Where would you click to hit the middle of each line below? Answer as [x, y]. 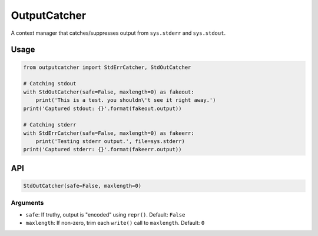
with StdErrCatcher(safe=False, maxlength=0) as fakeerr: [109, 133]
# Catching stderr [50, 125]
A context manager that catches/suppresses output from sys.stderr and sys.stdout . [118, 33]
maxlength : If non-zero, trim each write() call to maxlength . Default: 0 [115, 223]
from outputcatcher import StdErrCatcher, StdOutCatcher [107, 67]
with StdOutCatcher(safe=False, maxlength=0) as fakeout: [109, 92]
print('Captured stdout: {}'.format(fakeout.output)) [102, 108]
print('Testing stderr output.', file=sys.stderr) [110, 142]
